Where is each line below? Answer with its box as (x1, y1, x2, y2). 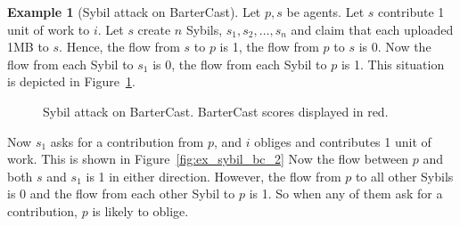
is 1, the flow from (219, 37, 319, 56)
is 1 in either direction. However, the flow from (86, 166, 341, 185)
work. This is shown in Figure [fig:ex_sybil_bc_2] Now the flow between (7, 149, 409, 168)
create (137, 20, 171, 38)
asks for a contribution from (50, 132, 204, 150)
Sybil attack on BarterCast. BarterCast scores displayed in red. (43, 101, 389, 120)
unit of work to (7, 20, 90, 38)
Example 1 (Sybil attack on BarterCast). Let (7, 3, 261, 20)
